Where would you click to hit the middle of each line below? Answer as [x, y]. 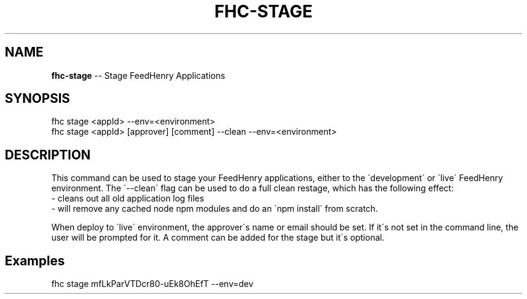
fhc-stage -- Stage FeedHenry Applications [138, 75]
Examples [35, 260]
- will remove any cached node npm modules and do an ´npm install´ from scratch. [215, 209]
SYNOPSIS [38, 99]
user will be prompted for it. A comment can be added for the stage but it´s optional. [218, 238]
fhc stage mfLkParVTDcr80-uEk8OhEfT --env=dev [153, 284]
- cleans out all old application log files [128, 199]
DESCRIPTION [48, 155]
